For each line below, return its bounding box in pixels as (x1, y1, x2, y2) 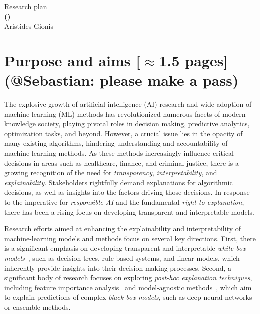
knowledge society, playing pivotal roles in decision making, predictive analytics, (4, 118, 250, 129)
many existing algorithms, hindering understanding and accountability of (4, 138, 228, 148)
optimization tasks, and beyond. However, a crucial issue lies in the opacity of (4, 128, 243, 138)
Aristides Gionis (4, 21, 53, 31)
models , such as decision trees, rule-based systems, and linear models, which (4, 253, 240, 263)
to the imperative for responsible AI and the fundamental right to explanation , (4, 197, 244, 207)
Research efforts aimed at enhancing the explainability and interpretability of (4, 223, 241, 234)
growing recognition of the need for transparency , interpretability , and (4, 167, 217, 178)
